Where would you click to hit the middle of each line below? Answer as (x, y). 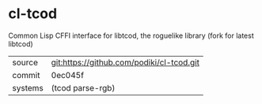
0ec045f (68, 75)
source (25, 62)
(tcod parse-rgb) (83, 87)
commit (26, 75)
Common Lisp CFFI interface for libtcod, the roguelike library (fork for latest (131, 35)
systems (28, 87)
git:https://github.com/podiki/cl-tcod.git (125, 62)
